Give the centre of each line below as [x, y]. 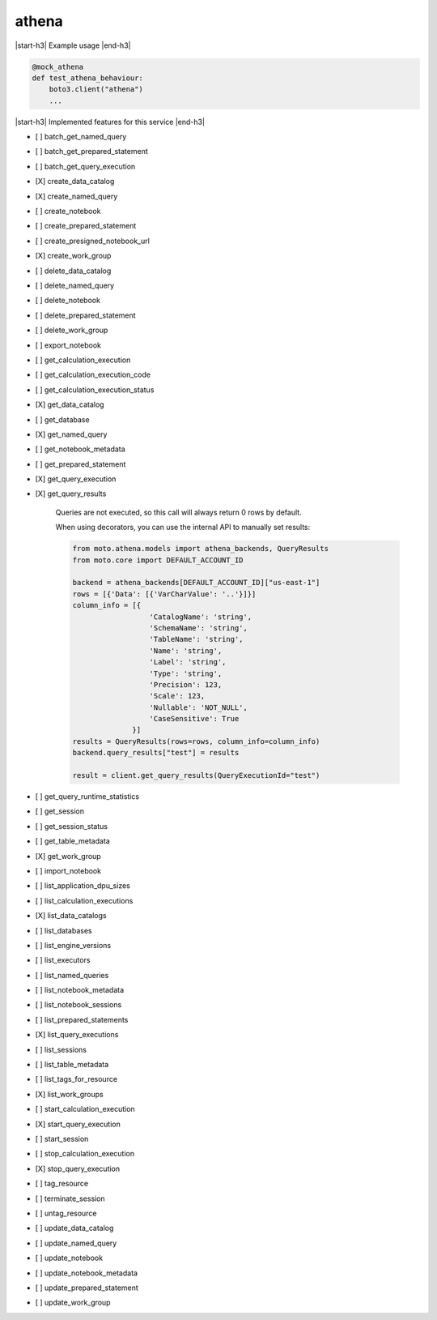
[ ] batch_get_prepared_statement [92, 152]
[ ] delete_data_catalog [73, 271]
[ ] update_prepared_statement [87, 1288]
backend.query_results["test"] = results [156, 753]
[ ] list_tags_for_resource [76, 1079]
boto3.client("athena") [96, 90]
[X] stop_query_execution [78, 1168]
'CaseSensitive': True [194, 719]
